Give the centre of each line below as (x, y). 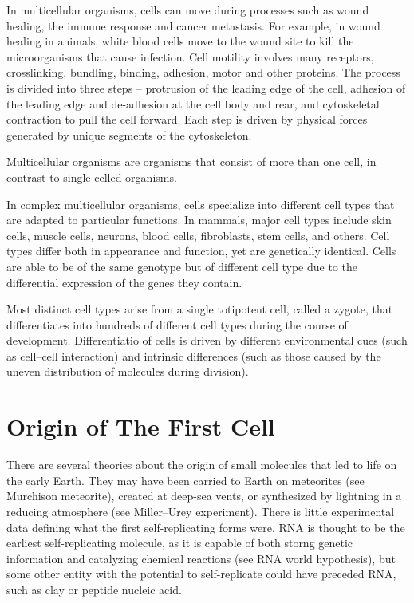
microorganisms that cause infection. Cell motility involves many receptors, (190, 56)
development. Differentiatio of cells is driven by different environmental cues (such (207, 340)
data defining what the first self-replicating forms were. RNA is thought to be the (206, 527)
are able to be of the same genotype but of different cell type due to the (182, 266)
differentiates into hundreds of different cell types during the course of (177, 324)
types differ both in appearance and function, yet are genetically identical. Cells (201, 251)
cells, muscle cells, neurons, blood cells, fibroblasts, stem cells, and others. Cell (198, 235)
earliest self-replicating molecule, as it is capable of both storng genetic (180, 543)
